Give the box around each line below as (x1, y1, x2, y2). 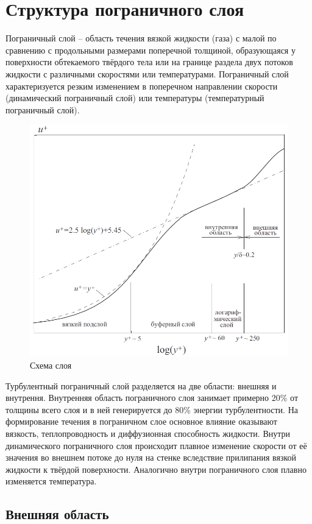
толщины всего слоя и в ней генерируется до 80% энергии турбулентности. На (5, 403, 298, 416)
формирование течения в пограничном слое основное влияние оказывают (5, 415, 277, 428)
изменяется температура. (5, 475, 97, 487)
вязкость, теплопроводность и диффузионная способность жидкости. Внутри (5, 427, 290, 440)
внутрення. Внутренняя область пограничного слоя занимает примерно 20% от (5, 391, 299, 404)
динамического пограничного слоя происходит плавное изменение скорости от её (5, 439, 307, 451)
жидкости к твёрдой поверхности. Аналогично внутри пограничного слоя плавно (5, 462, 307, 475)
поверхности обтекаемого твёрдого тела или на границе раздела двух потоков (5, 55, 293, 68)
